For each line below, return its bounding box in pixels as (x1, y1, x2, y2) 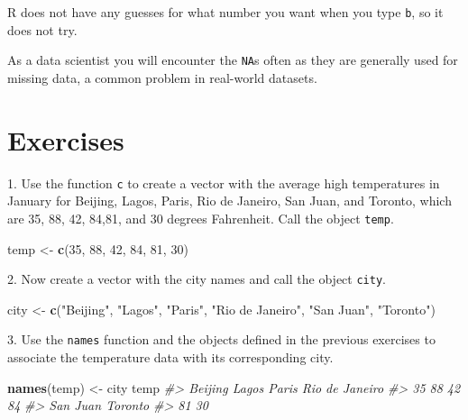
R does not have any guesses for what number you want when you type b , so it (7, 3, 444, 21)
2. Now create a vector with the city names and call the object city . (7, 269, 386, 288)
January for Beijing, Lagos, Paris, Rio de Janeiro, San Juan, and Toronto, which (7, 191, 452, 210)
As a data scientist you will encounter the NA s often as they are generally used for (7, 50, 458, 69)
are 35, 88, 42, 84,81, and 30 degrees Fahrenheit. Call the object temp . (7, 208, 394, 227)
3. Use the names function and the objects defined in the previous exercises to (7, 330, 436, 349)
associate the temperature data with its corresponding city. (7, 348, 334, 367)
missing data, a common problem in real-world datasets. (7, 68, 317, 87)
